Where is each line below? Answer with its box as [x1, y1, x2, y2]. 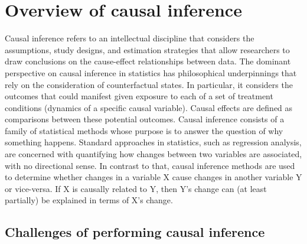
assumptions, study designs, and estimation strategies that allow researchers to [5, 43, 290, 56]
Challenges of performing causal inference [5, 223, 265, 241]
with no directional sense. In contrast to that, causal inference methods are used [5, 159, 295, 171]
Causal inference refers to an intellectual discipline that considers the [5, 32, 254, 44]
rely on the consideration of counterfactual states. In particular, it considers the [5, 78, 293, 90]
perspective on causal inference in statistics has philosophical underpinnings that [5, 66, 297, 79]
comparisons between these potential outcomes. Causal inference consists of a [5, 113, 285, 125]
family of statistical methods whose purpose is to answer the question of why [5, 124, 283, 136]
